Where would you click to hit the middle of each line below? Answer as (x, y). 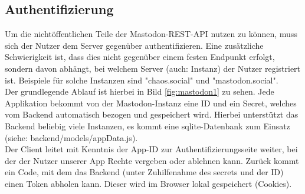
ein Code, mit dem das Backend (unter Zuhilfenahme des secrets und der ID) (144, 172)
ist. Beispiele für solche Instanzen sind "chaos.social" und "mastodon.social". (142, 80)
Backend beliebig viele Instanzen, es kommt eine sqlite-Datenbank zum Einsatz (147, 126)
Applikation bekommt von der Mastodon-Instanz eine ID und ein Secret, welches (151, 103)
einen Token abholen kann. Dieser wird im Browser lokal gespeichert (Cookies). (148, 183)
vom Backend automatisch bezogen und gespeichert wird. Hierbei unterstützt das (152, 114)
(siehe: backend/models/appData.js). (71, 137)
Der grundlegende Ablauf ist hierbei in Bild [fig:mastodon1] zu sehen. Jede (140, 91)
